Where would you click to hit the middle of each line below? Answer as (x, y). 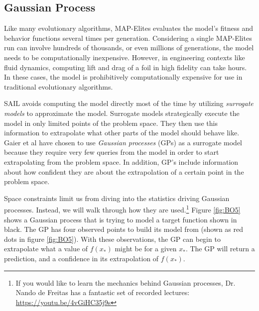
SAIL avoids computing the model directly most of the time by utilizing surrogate (129, 103)
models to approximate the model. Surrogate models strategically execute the (122, 113)
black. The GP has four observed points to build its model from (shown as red (124, 229)
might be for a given (146, 249)
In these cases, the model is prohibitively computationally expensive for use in (123, 77)
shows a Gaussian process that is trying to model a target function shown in (121, 219)
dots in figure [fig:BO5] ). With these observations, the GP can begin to (112, 239)
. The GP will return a (220, 249)
